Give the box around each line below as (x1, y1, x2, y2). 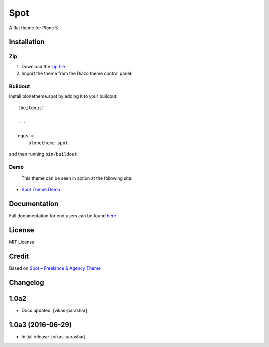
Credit (9, 252, 29, 260)
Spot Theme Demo (21, 187, 61, 193)
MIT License (9, 239, 35, 245)
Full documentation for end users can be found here (9, 213, 117, 219)
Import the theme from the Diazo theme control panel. (21, 70, 133, 77)
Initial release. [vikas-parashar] (21, 333, 86, 339)
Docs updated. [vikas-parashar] (21, 307, 87, 313)
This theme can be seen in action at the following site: (21, 175, 133, 181)
